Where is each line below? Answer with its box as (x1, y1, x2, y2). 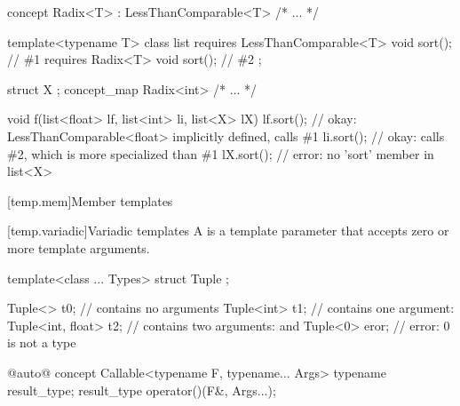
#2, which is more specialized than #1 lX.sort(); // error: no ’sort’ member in (7, 144, 434, 163)
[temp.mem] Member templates (7, 191, 173, 210)
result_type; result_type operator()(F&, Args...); (7, 380, 276, 399)
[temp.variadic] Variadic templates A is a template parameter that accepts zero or (7, 221, 449, 240)
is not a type (7, 333, 76, 352)
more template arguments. (7, 238, 150, 257)
